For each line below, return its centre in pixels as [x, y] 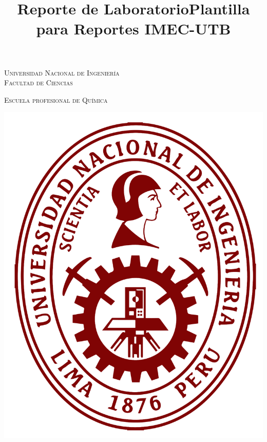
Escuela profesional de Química [56, 99]
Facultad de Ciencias [39, 82]
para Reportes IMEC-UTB [133, 29]
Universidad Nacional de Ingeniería [62, 72]
